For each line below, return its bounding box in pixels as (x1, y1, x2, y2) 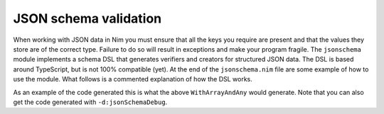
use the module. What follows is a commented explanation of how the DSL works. (13, 75, 252, 84)
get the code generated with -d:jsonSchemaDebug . (13, 98, 168, 106)
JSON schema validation (13, 11, 162, 26)
